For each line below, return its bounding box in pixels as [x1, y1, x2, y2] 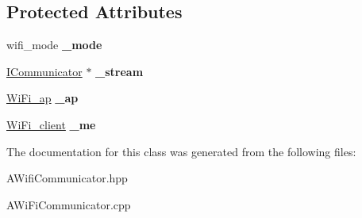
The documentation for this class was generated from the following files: [6, 143, 356, 159]
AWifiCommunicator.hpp [6, 170, 128, 186]
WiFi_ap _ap [6, 90, 79, 106]
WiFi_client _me [6, 116, 96, 132]
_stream [95, 63, 144, 79]
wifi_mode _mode [6, 36, 102, 53]
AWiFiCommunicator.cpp [6, 196, 131, 212]
